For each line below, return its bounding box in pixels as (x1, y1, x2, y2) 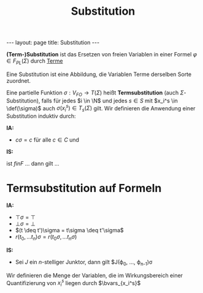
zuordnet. (6, 77, 31, 84)
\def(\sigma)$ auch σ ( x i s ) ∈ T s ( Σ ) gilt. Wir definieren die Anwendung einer (6, 103, 196, 113)
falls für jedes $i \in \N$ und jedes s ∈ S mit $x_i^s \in (41, 97, 178, 104)
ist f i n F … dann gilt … (6, 160, 59, 167)
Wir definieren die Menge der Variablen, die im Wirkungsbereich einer (6, 272, 183, 279)
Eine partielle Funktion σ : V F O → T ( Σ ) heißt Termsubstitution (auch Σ (6, 89, 184, 97)
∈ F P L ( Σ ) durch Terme (6, 57, 63, 66)
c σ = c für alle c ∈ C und (15, 136, 80, 143)
